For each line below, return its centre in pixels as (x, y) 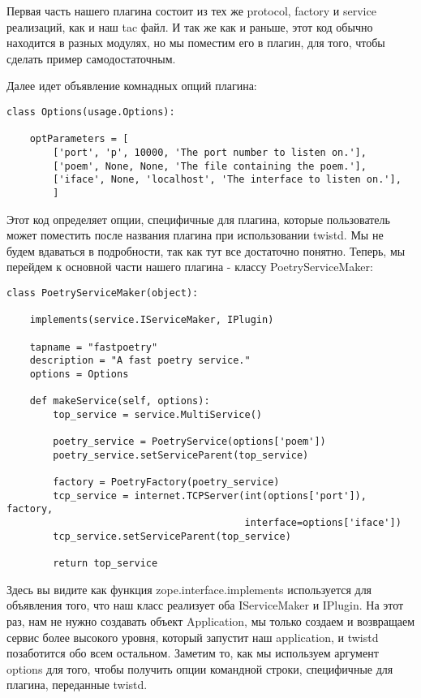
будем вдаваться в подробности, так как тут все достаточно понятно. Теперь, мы (206, 250)
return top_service (105, 564)
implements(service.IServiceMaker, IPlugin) (152, 320)
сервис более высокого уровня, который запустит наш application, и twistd (193, 637)
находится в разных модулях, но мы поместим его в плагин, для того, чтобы (196, 43)
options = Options (79, 374)
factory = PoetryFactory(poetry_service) (166, 483)
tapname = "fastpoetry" (94, 347)
